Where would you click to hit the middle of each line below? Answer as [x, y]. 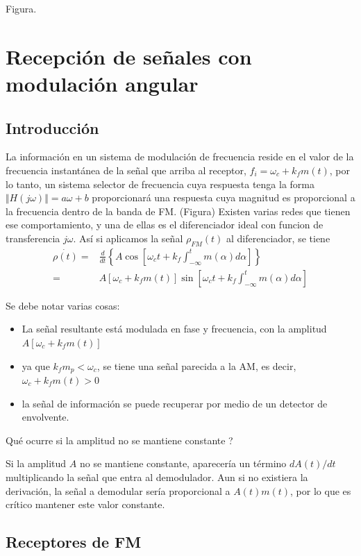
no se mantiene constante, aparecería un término [183, 463]
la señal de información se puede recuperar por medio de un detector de [175, 403]
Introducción [52, 127]
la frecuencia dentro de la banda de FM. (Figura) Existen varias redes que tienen [178, 211]
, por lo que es [321, 490]
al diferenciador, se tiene [278, 238]
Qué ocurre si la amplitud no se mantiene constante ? [119, 440]
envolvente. [45, 417]
